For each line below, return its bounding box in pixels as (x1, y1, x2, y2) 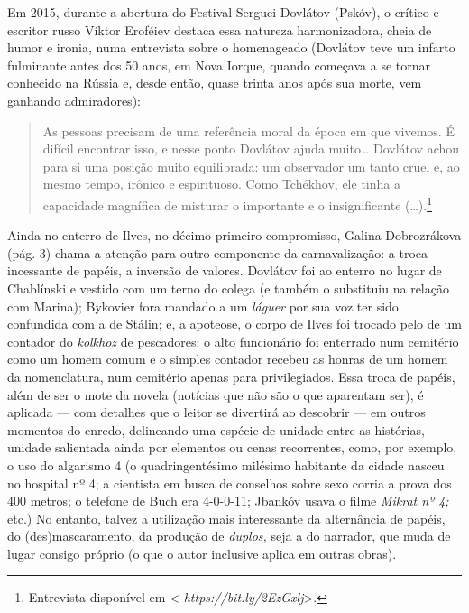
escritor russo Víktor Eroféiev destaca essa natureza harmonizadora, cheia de (7, 20, 432, 39)
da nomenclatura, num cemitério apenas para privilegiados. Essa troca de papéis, (7, 367, 455, 385)
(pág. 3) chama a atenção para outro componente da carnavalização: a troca (7, 243, 428, 262)
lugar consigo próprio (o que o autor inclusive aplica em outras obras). (7, 543, 397, 562)
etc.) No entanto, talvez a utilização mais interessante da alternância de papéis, (7, 508, 446, 527)
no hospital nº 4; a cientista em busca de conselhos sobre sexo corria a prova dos (7, 473, 452, 492)
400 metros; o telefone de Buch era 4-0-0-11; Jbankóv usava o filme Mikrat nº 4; (7, 491, 449, 510)
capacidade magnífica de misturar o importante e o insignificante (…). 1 (42, 192, 433, 214)
